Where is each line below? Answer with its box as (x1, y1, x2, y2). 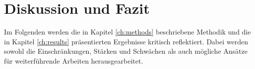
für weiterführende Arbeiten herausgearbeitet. (4, 55, 143, 66)
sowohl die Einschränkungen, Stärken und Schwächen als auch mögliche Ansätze (4, 46, 248, 56)
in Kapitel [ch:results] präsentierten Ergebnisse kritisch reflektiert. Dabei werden (4, 36, 248, 46)
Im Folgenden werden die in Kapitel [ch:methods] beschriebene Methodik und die (4, 27, 251, 37)
